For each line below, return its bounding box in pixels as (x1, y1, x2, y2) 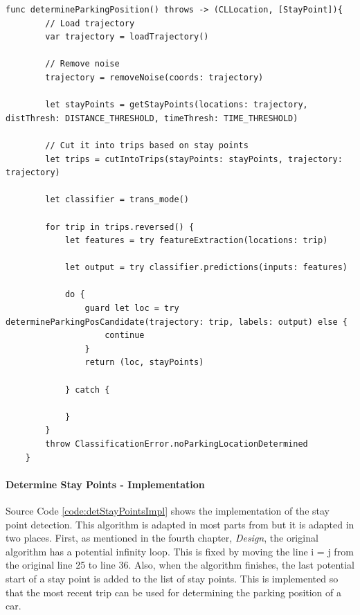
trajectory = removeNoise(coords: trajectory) (45, 72, 264, 82)
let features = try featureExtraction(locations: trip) (64, 235, 328, 246)
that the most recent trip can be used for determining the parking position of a (6, 585, 342, 599)
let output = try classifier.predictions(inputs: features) (64, 262, 348, 273)
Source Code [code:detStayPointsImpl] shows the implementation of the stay (6, 503, 330, 517)
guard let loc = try (84, 303, 179, 314)
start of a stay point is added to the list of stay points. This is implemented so (6, 571, 339, 585)
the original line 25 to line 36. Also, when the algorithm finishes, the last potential (6, 558, 355, 572)
